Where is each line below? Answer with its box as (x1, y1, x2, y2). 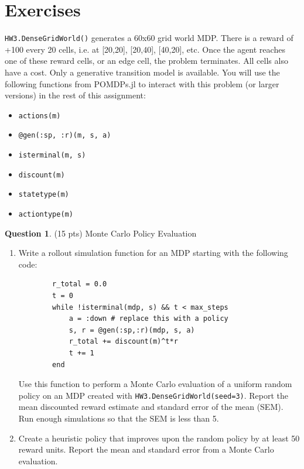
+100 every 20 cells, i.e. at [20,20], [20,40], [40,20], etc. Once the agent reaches (5, 43, 285, 55)
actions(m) (18, 111, 61, 120)
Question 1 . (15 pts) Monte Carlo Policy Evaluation (5, 227, 197, 239)
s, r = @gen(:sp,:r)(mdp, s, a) (69, 326, 195, 334)
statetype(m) (18, 190, 69, 199)
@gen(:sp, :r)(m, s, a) (18, 131, 111, 140)
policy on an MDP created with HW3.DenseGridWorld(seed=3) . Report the (18, 389, 289, 401)
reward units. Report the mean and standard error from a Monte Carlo (18, 443, 274, 456)
